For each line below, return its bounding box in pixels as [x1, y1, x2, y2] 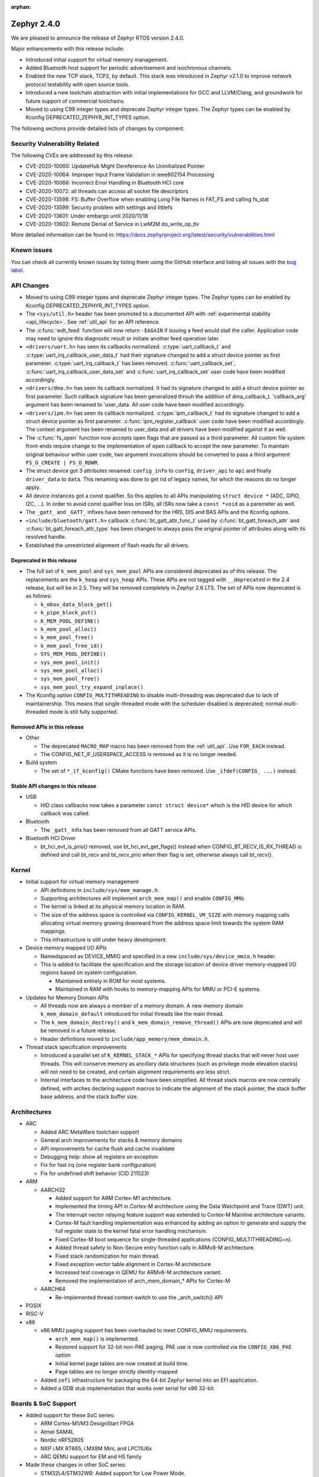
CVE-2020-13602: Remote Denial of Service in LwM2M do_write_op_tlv [25, 220, 200, 227]
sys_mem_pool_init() [40, 659, 100, 666]
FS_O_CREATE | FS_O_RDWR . [25, 458, 99, 466]
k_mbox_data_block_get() [40, 601, 112, 608]
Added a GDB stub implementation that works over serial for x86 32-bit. [40, 1384, 216, 1391]
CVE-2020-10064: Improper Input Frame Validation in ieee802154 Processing [25, 171, 214, 178]
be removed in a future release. [40, 1027, 117, 1034]
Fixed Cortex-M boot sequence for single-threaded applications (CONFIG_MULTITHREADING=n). [55, 1235, 292, 1243]
